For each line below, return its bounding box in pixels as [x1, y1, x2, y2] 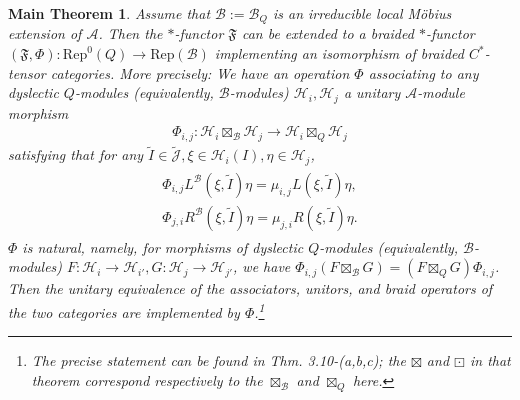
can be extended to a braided [241, 23, 414, 44]
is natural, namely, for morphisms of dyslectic [22, 236, 304, 257]
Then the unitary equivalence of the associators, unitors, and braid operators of [8, 278, 493, 299]
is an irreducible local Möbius [272, 3, 452, 23]
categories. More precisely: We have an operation [50, 62, 350, 83]
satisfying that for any [8, 144, 144, 165]
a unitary [343, 82, 401, 103]
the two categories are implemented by [8, 301, 240, 322]
